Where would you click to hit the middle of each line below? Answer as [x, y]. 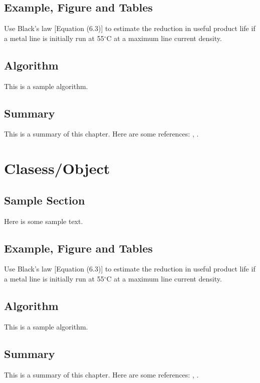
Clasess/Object [57, 168]
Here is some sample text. [44, 221]
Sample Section [45, 200]
